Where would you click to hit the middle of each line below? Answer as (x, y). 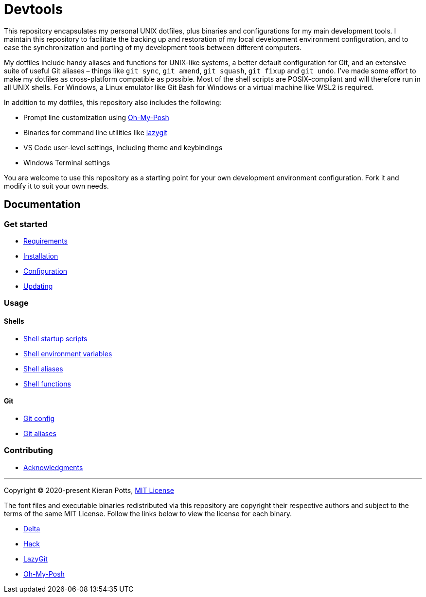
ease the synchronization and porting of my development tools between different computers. (153, 47)
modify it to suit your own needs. (56, 186)
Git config (39, 418)
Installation (41, 256)
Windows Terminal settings (67, 162)
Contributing (28, 450)
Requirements (45, 241)
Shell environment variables (68, 353)
